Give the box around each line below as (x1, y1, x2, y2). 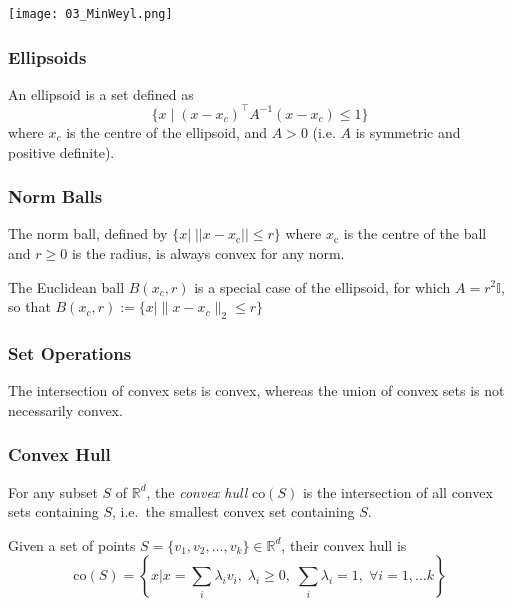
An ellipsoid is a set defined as (8, 83, 194, 104)
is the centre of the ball (343, 223, 487, 244)
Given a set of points (8, 534, 136, 555)
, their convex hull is (281, 534, 407, 555)
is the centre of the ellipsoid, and (66, 121, 268, 142)
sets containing (8, 501, 99, 522)
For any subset (8, 481, 98, 502)
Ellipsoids (8, 44, 87, 69)
